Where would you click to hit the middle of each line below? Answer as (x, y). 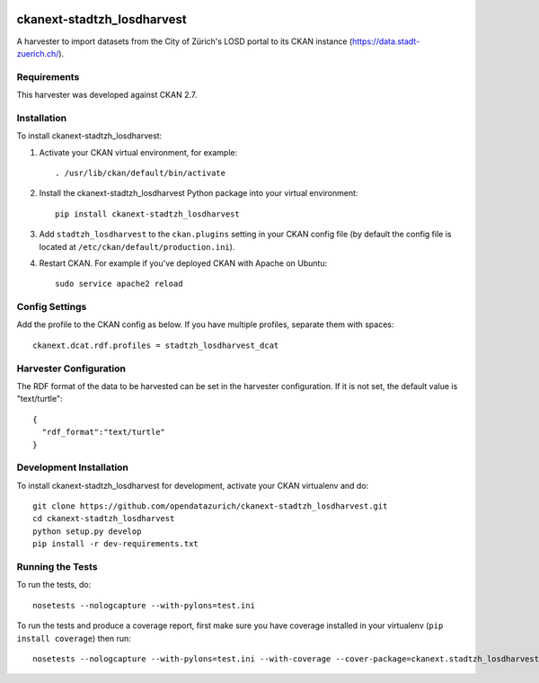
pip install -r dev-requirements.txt (116, 544)
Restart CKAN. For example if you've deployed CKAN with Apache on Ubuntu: (183, 263)
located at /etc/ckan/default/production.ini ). (137, 246)
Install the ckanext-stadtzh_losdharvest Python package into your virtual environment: (199, 193)
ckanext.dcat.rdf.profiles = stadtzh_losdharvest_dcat (156, 345)
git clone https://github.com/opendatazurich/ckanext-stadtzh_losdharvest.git (210, 506)
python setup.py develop (87, 531)
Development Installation (73, 467)
